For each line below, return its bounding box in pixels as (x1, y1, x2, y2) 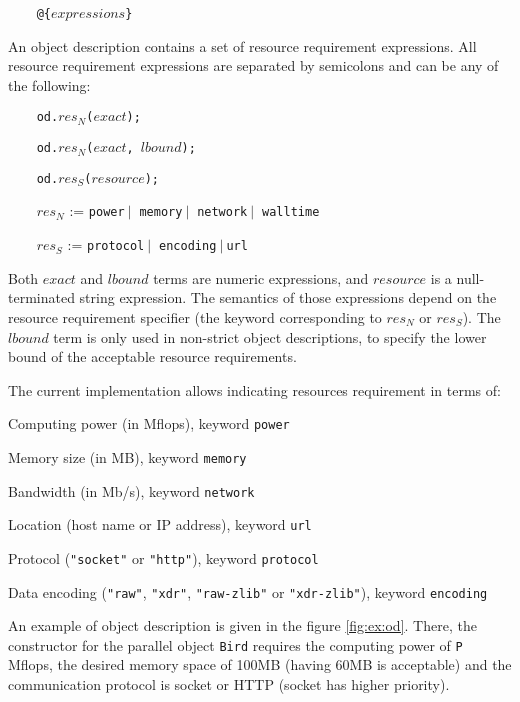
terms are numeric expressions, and (153, 267, 369, 288)
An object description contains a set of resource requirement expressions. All (8, 35, 477, 56)
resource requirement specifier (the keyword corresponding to (8, 306, 382, 327)
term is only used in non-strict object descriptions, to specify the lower (53, 326, 487, 347)
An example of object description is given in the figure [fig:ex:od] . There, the (8, 615, 477, 636)
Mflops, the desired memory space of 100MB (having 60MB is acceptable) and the (8, 654, 512, 675)
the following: (8, 74, 91, 95)
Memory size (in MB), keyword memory (8, 446, 247, 467)
